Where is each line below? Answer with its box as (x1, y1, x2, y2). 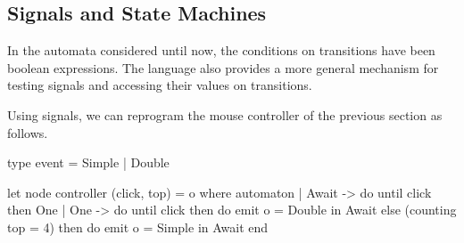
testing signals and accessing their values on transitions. (7, 76, 312, 94)
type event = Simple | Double (7, 153, 170, 172)
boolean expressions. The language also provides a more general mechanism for (7, 58, 439, 77)
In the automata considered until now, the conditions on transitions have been (7, 41, 435, 60)
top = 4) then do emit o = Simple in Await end (7, 217, 269, 236)
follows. (7, 123, 48, 142)
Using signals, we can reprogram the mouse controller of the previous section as (7, 105, 443, 124)
